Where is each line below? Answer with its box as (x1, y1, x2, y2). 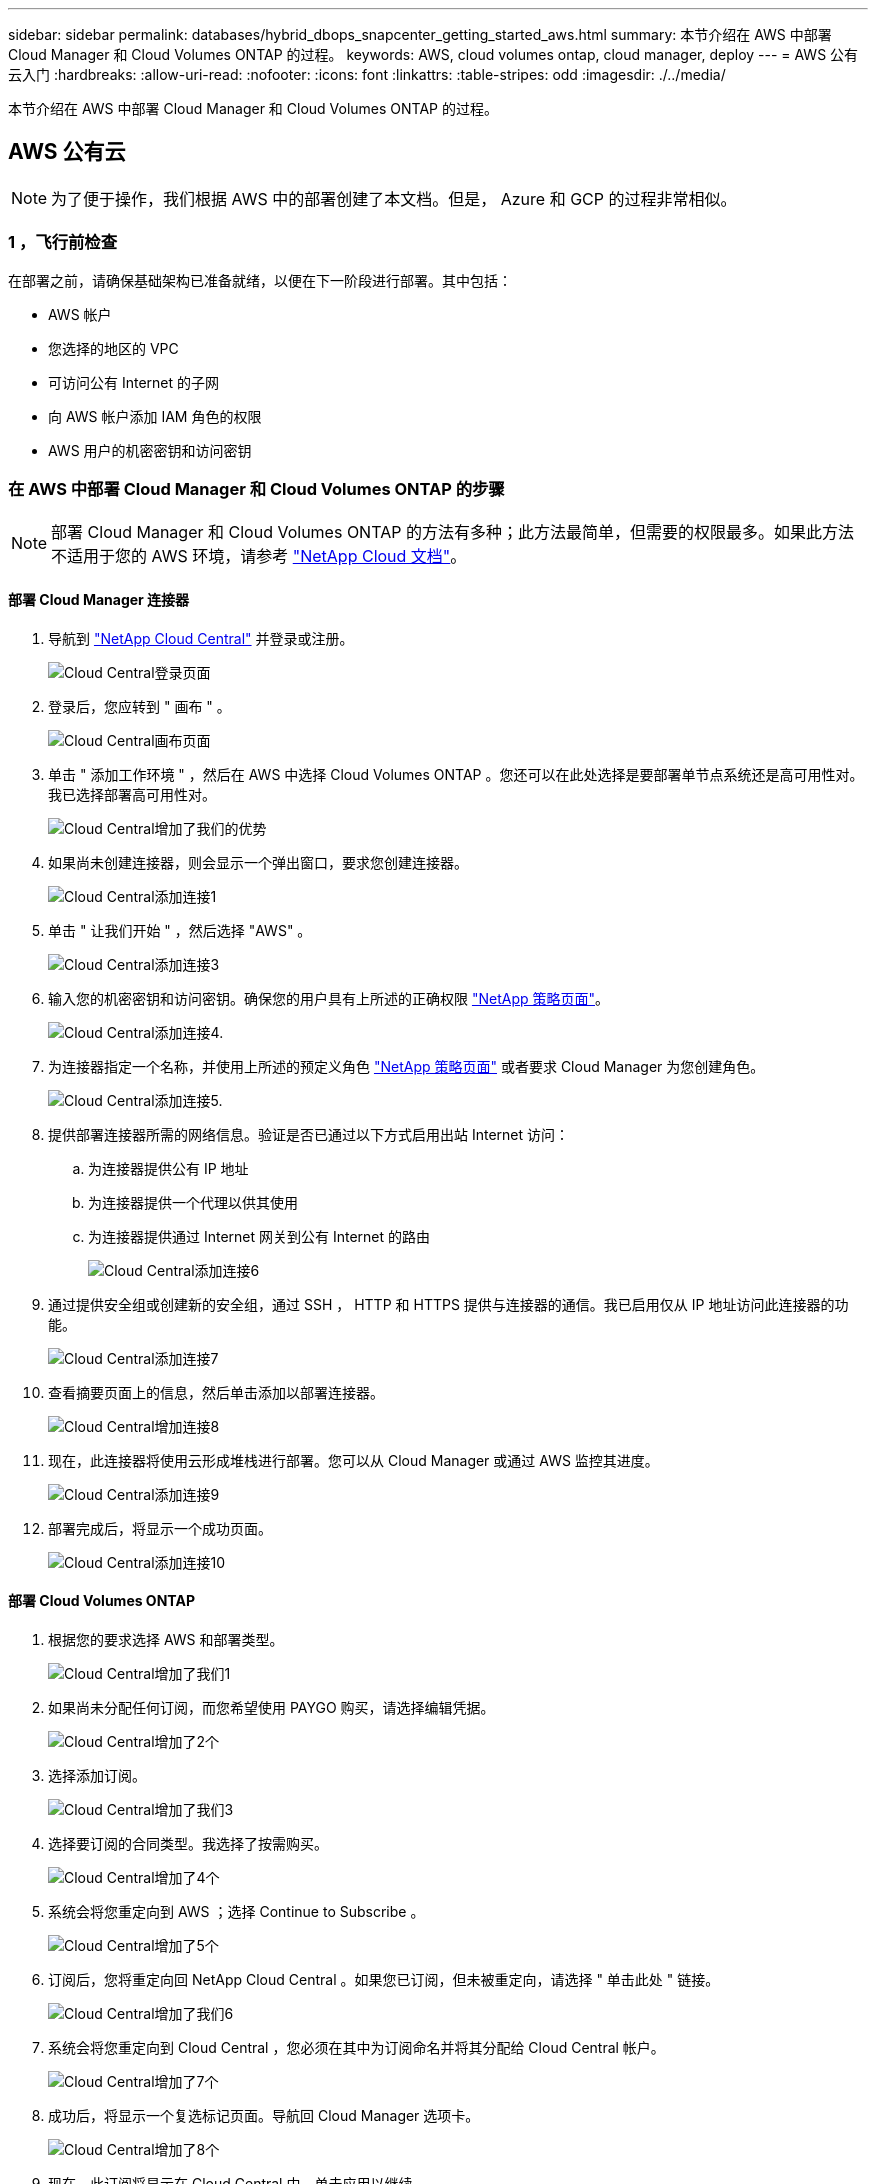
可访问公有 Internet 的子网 (48, 373, 220, 391)
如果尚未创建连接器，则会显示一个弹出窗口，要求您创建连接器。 (48, 853, 468, 871)
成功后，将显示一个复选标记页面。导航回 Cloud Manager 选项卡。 (48, 2106, 480, 2124)
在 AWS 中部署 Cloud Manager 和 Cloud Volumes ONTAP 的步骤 (8, 478, 505, 499)
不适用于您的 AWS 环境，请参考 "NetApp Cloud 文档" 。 (51, 546, 467, 567)
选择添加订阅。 (48, 1766, 146, 1784)
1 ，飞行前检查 (8, 232, 118, 253)
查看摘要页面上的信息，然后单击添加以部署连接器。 (48, 1383, 384, 1401)
